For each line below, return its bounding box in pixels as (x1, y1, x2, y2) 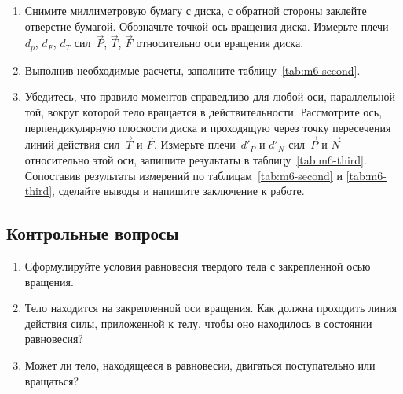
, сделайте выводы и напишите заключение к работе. (52, 182, 305, 199)
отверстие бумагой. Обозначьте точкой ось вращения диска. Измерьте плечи (24, 17, 389, 34)
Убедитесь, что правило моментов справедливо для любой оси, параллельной (24, 88, 396, 105)
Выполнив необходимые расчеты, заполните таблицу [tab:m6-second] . (24, 61, 361, 78)
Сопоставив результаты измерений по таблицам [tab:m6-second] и (24, 167, 343, 183)
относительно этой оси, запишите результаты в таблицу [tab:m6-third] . (24, 152, 367, 168)
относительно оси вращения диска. (136, 35, 304, 51)
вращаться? (24, 372, 79, 388)
